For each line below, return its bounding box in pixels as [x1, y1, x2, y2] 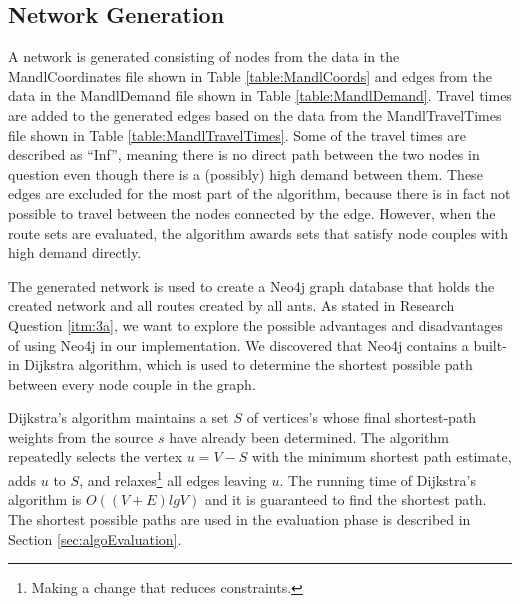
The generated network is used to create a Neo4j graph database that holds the [8, 275, 495, 296]
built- [473, 334, 507, 355]
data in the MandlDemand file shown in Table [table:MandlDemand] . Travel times [8, 85, 512, 106]
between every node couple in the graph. [8, 373, 256, 394]
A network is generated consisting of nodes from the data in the [8, 46, 400, 67]
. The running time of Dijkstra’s [279, 469, 476, 490]
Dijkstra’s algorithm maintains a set [8, 407, 229, 428]
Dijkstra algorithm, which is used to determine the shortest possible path [24, 354, 473, 375]
